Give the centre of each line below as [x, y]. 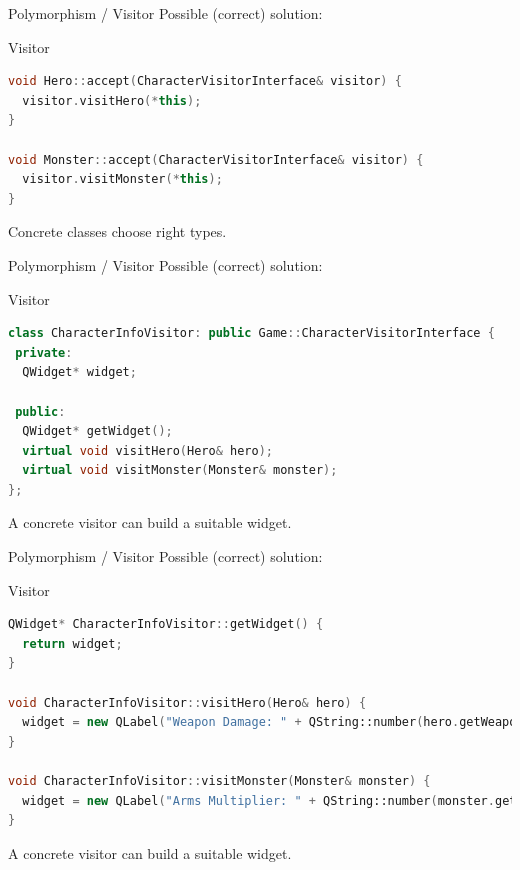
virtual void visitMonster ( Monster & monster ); [180, 470]
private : [44, 352]
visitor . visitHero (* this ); [112, 100]
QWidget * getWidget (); [97, 431]
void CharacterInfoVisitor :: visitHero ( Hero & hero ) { [187, 702]
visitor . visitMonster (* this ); [122, 179]
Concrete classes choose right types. [117, 231]
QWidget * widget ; [79, 372]
